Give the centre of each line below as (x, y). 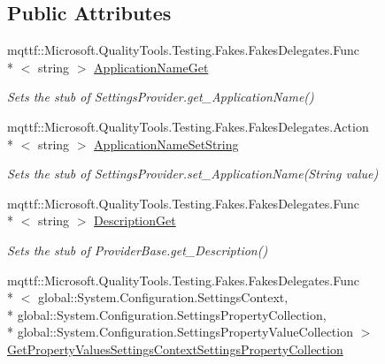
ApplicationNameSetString (166, 144)
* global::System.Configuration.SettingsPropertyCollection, (167, 314)
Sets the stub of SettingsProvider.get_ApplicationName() (161, 97)
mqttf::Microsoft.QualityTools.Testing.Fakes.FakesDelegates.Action (188, 126)
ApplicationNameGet (151, 67)
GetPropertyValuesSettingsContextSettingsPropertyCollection (175, 349)
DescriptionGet (135, 220)
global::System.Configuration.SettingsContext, (163, 297)
